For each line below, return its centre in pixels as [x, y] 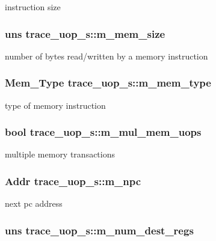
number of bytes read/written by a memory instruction [106, 56]
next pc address [34, 203]
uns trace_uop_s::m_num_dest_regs [99, 230]
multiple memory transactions [60, 154]
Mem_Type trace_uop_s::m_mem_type [108, 83]
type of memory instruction [55, 105]
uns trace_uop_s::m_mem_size [85, 33]
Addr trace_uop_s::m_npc [73, 181]
